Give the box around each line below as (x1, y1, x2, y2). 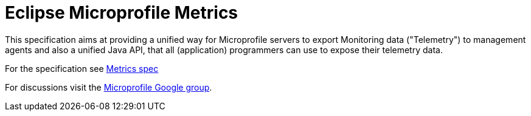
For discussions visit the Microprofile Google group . (5, 82, 212, 92)
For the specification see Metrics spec (5, 63, 159, 74)
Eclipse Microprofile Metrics (5, 2, 238, 23)
